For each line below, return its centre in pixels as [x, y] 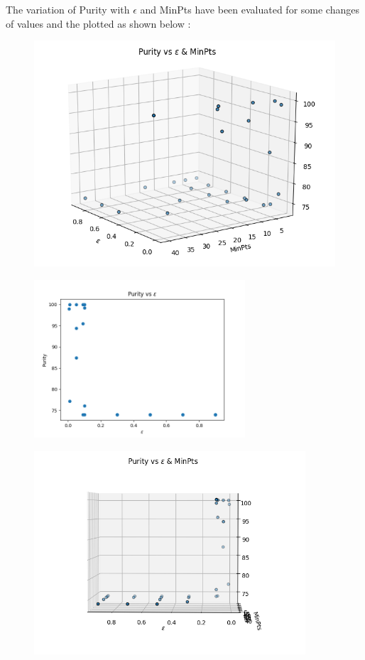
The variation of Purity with [68, 9]
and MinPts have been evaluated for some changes [250, 9]
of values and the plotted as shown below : [98, 23]
